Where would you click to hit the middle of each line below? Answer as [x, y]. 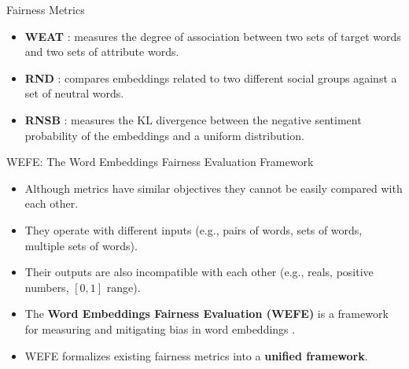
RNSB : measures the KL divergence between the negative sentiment [193, 119]
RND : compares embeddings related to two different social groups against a [211, 77]
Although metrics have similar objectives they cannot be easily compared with [214, 188]
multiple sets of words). [81, 245]
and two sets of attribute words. [102, 52]
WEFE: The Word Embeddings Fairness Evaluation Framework [160, 162]
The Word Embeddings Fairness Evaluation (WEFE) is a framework [206, 314]
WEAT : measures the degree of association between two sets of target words [213, 36]
